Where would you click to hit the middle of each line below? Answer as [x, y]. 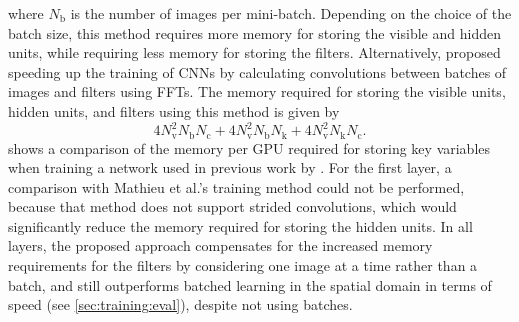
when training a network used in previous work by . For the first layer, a [230, 167]
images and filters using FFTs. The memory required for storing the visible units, [257, 91]
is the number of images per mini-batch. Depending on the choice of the [291, 13]
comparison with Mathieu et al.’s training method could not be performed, [236, 186]
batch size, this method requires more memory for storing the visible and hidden [254, 32]
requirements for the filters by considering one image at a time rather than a [243, 265]
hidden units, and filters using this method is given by [174, 110]
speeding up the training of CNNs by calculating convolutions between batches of [257, 71]
